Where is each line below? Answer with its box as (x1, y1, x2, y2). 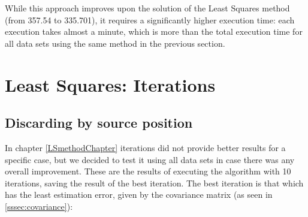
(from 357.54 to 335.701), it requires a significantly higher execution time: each (5, 13, 295, 26)
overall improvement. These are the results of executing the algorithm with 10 (5, 165, 291, 177)
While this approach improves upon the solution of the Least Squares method (5, 2, 290, 14)
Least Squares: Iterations (5, 72, 216, 97)
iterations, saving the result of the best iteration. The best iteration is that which (5, 176, 304, 189)
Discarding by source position (5, 113, 193, 132)
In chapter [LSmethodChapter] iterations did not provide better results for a (5, 141, 286, 153)
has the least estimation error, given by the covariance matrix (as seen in (5, 188, 273, 201)
